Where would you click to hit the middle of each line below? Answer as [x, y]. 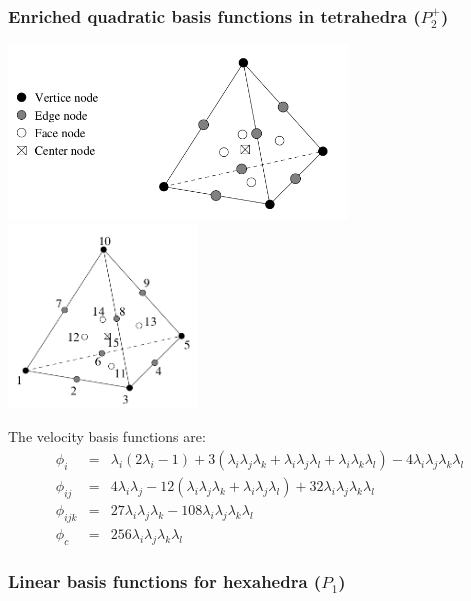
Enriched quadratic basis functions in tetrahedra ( [214, 15]
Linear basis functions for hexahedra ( [165, 581]
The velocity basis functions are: [107, 436]
